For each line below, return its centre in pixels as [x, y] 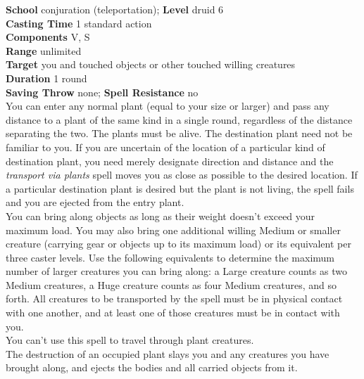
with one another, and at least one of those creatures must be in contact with [173, 313]
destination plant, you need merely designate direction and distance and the [170, 161]
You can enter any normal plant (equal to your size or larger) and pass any [168, 106]
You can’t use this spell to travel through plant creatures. [130, 340]
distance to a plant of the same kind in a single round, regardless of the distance [179, 119]
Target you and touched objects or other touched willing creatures [151, 64]
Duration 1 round [46, 78]
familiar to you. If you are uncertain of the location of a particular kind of [165, 147]
